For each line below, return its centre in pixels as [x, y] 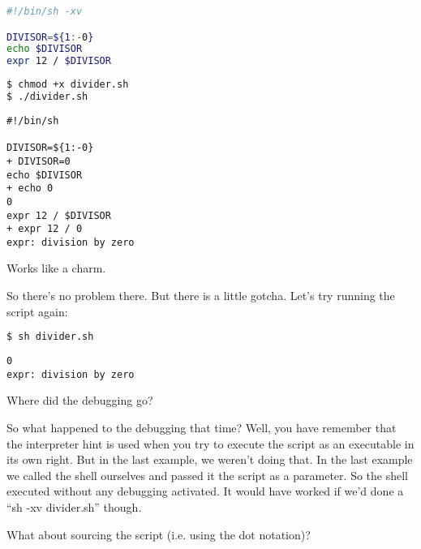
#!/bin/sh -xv [45, 11]
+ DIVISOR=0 [39, 161]
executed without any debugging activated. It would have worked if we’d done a [205, 491]
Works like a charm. [56, 268]
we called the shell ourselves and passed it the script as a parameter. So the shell [207, 475]
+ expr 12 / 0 [45, 229]
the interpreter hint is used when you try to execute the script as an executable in [210, 443]
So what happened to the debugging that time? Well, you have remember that [202, 428]
